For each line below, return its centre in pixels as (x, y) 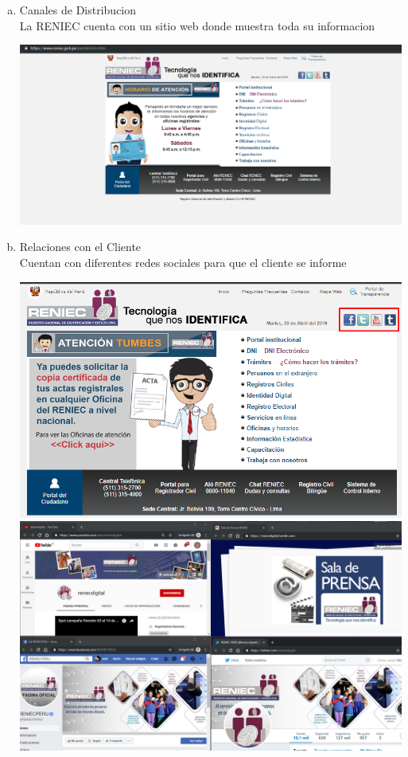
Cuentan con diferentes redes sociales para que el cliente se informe (183, 262)
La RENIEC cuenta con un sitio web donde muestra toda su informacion (197, 25)
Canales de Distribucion (78, 10)
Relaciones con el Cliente (80, 247)
